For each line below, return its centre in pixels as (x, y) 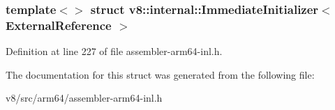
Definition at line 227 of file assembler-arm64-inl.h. (114, 51)
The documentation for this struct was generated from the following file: (160, 74)
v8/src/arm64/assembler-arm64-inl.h (84, 98)
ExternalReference (59, 25)
